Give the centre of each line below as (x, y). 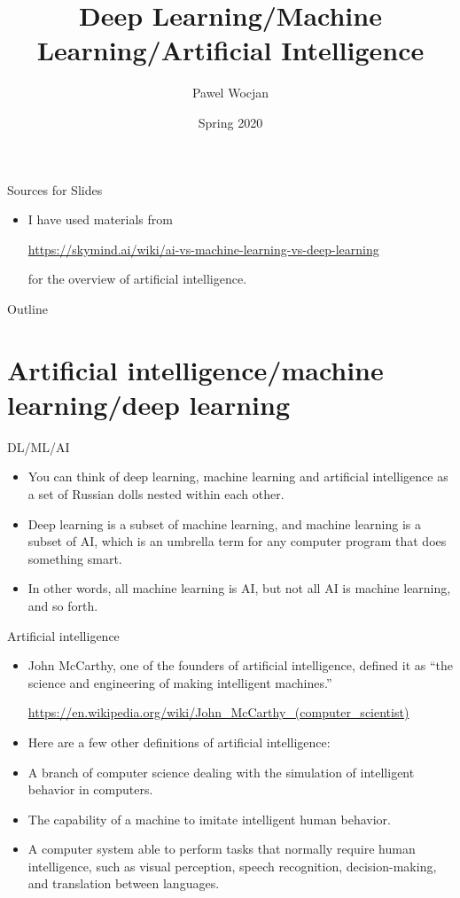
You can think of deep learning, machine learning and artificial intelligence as (238, 476)
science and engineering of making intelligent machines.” (180, 682)
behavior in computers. (90, 789)
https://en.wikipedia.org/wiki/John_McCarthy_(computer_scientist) (218, 712)
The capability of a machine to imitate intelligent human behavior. (209, 819)
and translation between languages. (124, 883)
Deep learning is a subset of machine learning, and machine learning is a (224, 523)
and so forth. (63, 605)
